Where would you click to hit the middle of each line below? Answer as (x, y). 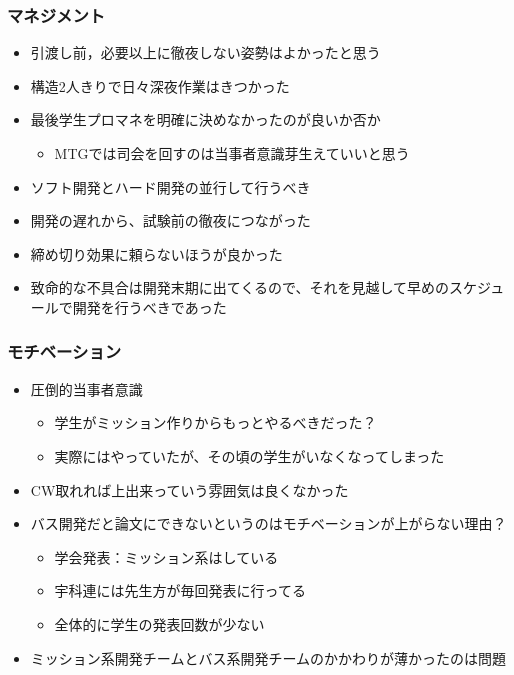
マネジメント (56, 14)
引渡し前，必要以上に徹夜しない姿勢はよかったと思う (205, 52)
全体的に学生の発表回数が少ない (159, 623)
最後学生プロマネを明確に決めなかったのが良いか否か (205, 119)
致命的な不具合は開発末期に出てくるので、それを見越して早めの (240, 287)
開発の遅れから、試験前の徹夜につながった (170, 220)
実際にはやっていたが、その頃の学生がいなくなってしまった (249, 455)
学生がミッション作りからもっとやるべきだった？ (215, 422)
